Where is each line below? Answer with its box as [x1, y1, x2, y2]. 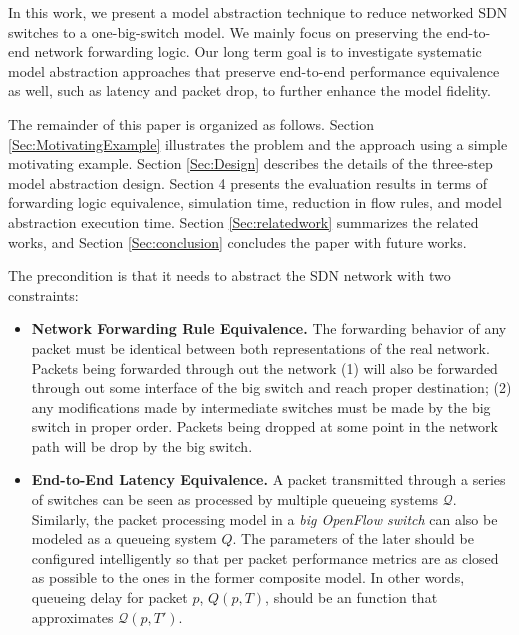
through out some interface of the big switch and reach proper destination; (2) [31, 377, 512, 398]
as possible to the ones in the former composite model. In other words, [31, 567, 465, 588]
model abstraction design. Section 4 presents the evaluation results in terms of [8, 172, 488, 193]
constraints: [8, 284, 79, 305]
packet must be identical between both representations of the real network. [31, 337, 490, 358]
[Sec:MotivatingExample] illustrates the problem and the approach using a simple [8, 133, 508, 154]
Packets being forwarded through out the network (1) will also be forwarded [31, 357, 498, 378]
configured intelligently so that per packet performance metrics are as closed [31, 547, 499, 568]
